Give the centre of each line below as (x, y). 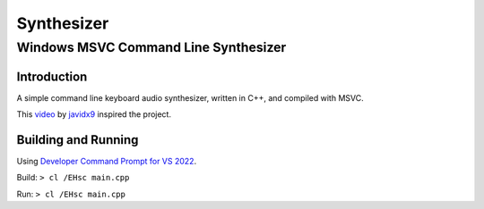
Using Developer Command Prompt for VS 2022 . (107, 162)
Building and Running (78, 140)
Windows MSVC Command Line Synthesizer (151, 47)
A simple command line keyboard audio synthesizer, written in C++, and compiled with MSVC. (190, 97)
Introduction (52, 76)
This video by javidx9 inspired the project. (94, 114)
